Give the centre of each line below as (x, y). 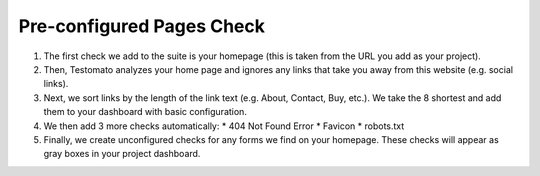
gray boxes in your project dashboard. (122, 154)
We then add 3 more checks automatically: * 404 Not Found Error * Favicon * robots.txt (224, 126)
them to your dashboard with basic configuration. (145, 112)
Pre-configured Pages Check (141, 26)
